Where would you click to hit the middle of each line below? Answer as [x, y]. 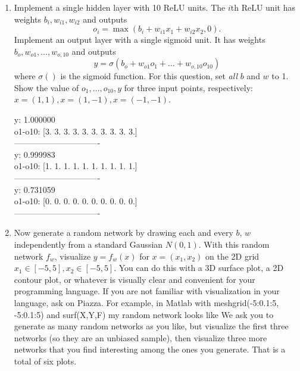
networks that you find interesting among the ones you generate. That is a [150, 349]
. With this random [234, 244]
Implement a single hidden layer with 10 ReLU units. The [120, 7]
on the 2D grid [232, 256]
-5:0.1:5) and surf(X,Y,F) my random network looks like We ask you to [144, 314]
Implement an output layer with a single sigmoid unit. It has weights [140, 40]
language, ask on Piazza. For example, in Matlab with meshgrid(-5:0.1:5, [146, 302]
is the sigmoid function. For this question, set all [149, 76]
